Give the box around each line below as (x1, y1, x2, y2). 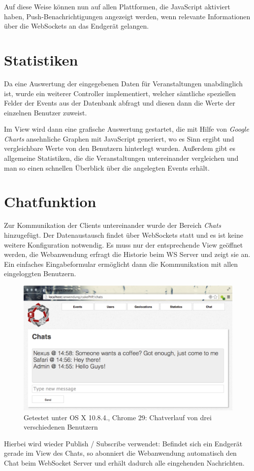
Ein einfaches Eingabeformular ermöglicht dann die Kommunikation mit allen (4, 258, 238, 269)
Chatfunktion (4, 191, 96, 212)
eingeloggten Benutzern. (4, 268, 76, 279)
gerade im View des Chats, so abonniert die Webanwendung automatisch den (4, 448, 237, 458)
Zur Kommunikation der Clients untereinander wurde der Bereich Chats (4, 220, 221, 230)
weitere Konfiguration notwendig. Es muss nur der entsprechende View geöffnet (4, 239, 243, 250)
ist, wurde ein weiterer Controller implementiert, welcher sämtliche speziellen (4, 88, 236, 98)
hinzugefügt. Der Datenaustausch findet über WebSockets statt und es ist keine (4, 229, 243, 240)
